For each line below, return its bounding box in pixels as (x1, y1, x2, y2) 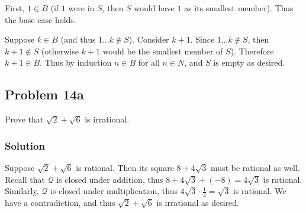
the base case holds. (5, 13, 76, 25)
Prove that (5, 113, 44, 125)
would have (134, 2, 175, 14)
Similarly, (5, 185, 39, 197)
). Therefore (230, 44, 274, 57)
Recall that (5, 173, 45, 185)
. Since (190, 33, 215, 46)
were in (68, 2, 95, 14)
